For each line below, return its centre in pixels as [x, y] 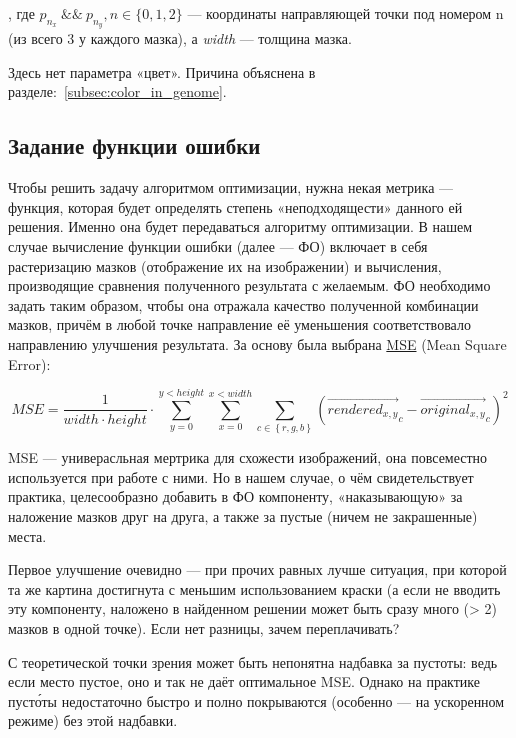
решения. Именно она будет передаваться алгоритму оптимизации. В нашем [240, 226]
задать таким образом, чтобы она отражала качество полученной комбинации [243, 304]
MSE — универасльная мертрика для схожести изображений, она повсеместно [248, 457]
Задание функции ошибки [134, 145]
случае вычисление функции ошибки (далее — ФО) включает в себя [218, 245]
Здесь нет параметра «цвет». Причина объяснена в [162, 71]
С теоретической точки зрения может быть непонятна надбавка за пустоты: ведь [253, 661]
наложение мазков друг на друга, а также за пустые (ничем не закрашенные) [243, 516]
